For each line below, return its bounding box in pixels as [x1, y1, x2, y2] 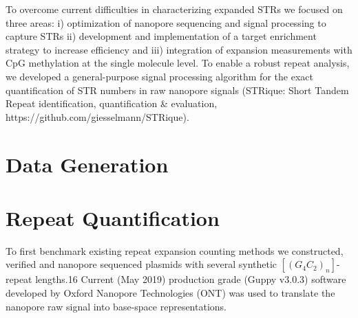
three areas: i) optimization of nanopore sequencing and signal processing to [6, 15, 326, 30]
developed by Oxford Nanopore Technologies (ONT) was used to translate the [6, 286, 335, 300]
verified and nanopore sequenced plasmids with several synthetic [6, 257, 277, 271]
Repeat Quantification [6, 203, 220, 231]
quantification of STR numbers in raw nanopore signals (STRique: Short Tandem [6, 82, 349, 97]
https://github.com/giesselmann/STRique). [6, 109, 189, 124]
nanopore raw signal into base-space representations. [6, 299, 227, 313]
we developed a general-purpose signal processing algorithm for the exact [6, 69, 313, 83]
